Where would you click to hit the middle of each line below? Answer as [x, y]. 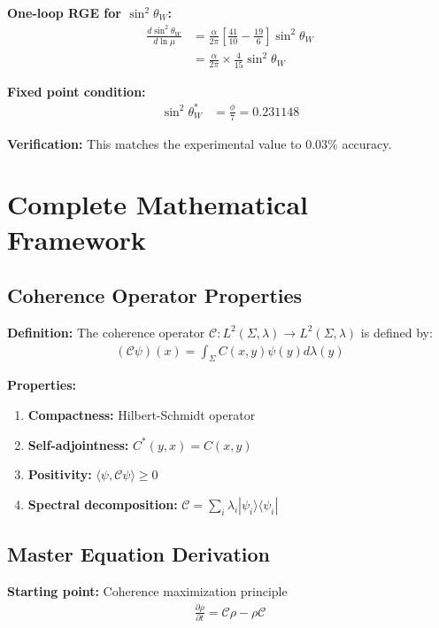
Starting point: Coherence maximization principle [147, 590]
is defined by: [397, 332]
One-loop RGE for [64, 12]
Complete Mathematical [158, 204]
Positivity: [60, 474]
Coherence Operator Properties [155, 295]
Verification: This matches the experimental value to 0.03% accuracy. [200, 143]
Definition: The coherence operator [106, 332]
